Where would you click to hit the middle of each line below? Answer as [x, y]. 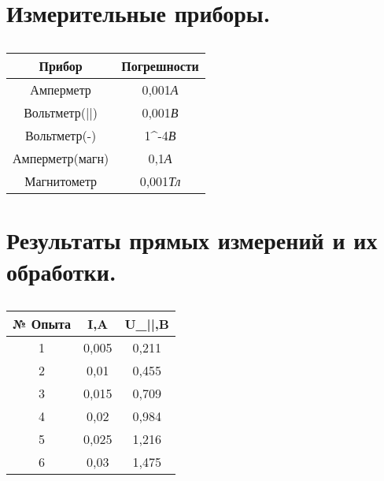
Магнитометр [61, 181]
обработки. [61, 271]
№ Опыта [42, 324]
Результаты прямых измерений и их [192, 240]
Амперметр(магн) [61, 158]
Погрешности [160, 66]
